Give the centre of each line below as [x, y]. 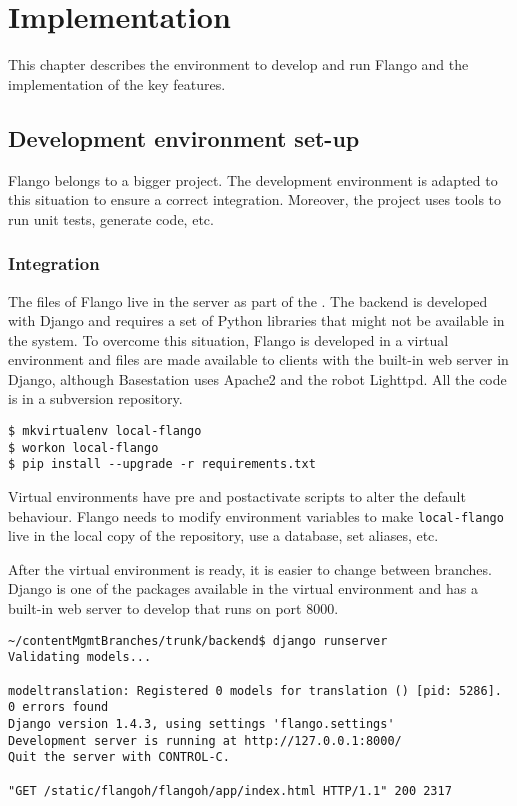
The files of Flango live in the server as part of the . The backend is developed [248, 300]
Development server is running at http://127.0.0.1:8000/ [205, 740]
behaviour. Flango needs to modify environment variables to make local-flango [256, 515]
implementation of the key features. [117, 83]
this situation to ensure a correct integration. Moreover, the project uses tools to [255, 199]
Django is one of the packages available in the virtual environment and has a [243, 588]
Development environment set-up [184, 137]
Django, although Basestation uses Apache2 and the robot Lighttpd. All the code [257, 378]
